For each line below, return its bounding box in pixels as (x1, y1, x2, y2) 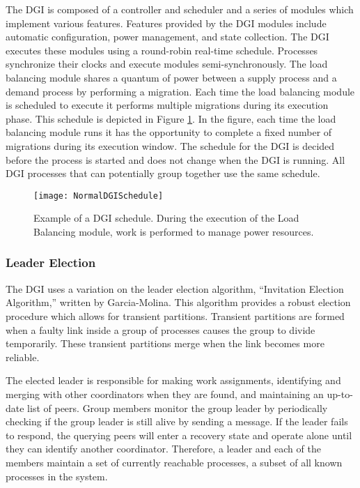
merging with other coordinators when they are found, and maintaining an (6, 386, 324, 401)
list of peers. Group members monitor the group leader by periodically (27, 400, 328, 415)
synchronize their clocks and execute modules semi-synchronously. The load (6, 56, 328, 71)
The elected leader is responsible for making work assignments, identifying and (6, 373, 341, 388)
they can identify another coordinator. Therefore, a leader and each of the (6, 441, 321, 456)
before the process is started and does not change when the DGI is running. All (6, 152, 345, 167)
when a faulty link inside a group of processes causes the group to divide (6, 322, 315, 337)
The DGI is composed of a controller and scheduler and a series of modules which (6, 2, 354, 16)
